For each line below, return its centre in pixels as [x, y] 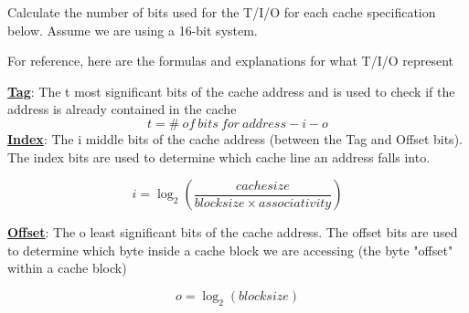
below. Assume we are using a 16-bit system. [133, 30]
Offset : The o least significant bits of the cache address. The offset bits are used [233, 232]
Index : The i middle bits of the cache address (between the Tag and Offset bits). [235, 138]
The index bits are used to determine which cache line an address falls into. [219, 156]
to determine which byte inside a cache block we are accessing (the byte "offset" [230, 250]
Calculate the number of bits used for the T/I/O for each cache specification [222, 12]
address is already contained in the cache [122, 109]
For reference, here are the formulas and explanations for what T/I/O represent [231, 61]
